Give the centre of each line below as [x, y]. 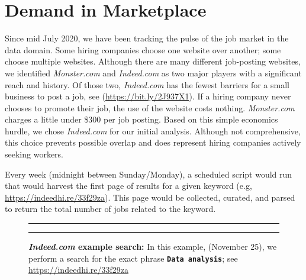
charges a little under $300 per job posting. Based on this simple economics [141, 119]
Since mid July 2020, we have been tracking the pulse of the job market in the [147, 38]
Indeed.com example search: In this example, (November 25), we [153, 247]
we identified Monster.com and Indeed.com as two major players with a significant [153, 73]
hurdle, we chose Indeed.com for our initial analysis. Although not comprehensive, [153, 131]
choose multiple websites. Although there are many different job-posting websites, [153, 61]
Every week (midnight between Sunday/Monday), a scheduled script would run [149, 174]
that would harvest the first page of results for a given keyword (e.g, [128, 186]
